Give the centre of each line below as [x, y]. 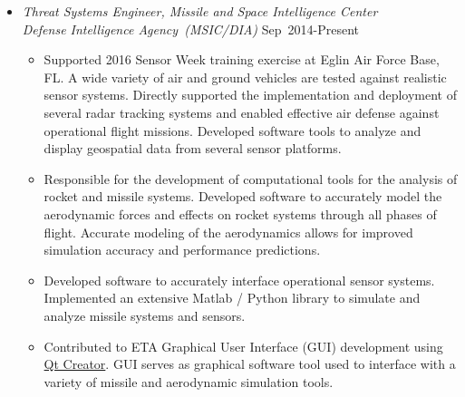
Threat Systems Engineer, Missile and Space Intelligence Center [200, 11]
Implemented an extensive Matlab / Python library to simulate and [232, 298]
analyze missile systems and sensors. [145, 315]
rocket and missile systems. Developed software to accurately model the [243, 196]
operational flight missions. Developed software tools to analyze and [232, 130]
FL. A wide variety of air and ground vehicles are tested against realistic [245, 77]
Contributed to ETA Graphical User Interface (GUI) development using [243, 346]
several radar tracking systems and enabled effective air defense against [242, 112]
